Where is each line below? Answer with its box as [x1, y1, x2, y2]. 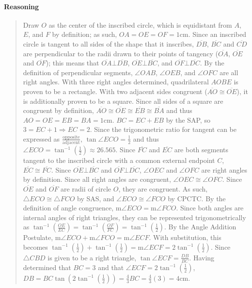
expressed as [23, 133, 60, 144]
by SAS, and [77, 193, 114, 203]
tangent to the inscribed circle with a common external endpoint [23, 155, 215, 165]
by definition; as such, [52, 29, 117, 39]
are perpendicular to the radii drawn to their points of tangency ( [23, 48, 218, 58]
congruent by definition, [23, 105, 94, 115]
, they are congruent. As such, [118, 184, 208, 194]
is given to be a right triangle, [47, 252, 137, 262]
